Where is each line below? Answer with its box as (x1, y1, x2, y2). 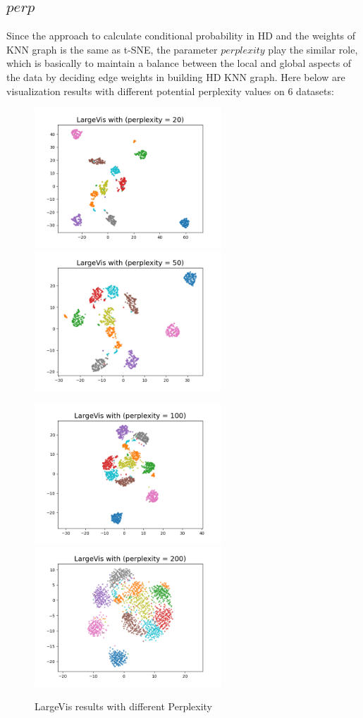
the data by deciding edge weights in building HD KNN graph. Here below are (6, 69, 345, 84)
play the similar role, (268, 42, 358, 56)
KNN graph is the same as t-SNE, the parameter (6, 42, 218, 56)
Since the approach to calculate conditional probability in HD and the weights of (6, 28, 356, 43)
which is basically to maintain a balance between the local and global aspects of (6, 56, 352, 70)
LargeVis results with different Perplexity (35, 699, 212, 714)
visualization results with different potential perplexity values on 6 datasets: (6, 83, 334, 98)
